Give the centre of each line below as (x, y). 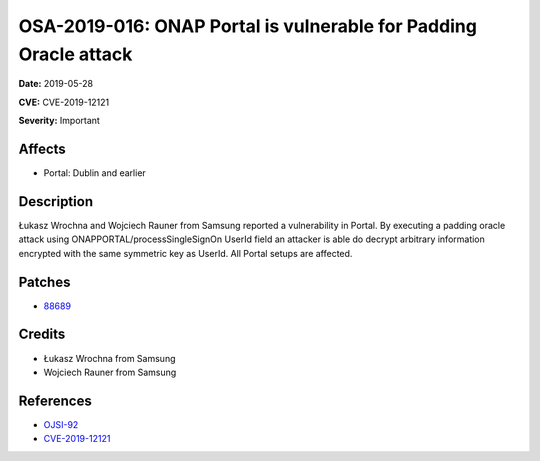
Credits (42, 334)
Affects (42, 148)
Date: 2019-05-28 (56, 84)
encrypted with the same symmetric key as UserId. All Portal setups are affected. (185, 253)
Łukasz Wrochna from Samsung (109, 358)
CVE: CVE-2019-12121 (64, 102)
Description (56, 201)
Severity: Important (59, 121)
